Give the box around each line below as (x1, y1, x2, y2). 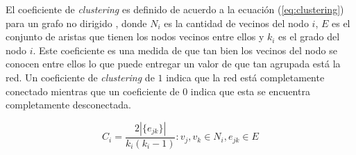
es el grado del (278, 29, 340, 44)
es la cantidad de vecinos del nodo (164, 15, 309, 30)
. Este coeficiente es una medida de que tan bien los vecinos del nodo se (33, 42, 337, 57)
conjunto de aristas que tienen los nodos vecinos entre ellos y (6, 29, 264, 44)
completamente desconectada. (6, 97, 131, 112)
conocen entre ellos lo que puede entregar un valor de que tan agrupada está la (6, 56, 341, 71)
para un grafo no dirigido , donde (6, 15, 147, 30)
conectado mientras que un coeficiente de (6, 83, 180, 98)
